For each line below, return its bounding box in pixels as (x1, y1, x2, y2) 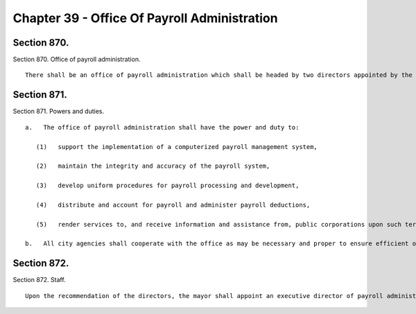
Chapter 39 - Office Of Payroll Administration (12, 10, 278, 26)
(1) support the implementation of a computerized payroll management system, (35, 143, 318, 150)
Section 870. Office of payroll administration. (12, 55, 141, 64)
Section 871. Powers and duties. (12, 107, 104, 116)
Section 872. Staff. (12, 276, 66, 284)
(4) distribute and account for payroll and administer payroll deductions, (35, 201, 311, 209)
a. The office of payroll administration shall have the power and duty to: (25, 123, 300, 131)
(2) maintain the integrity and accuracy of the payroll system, (35, 162, 270, 170)
